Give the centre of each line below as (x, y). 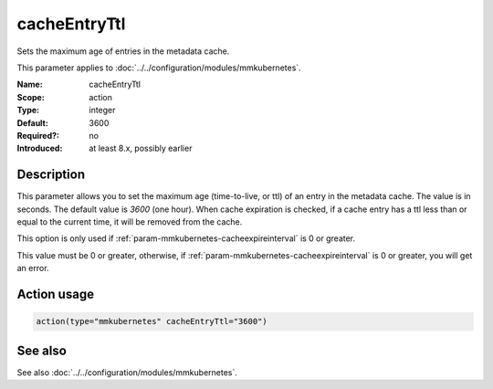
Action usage (56, 294)
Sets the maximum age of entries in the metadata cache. (123, 51)
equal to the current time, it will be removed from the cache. (130, 221)
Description (51, 175)
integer (102, 110)
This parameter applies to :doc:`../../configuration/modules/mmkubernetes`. (159, 68)
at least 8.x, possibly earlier (141, 148)
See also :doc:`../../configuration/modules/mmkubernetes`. (127, 372)
